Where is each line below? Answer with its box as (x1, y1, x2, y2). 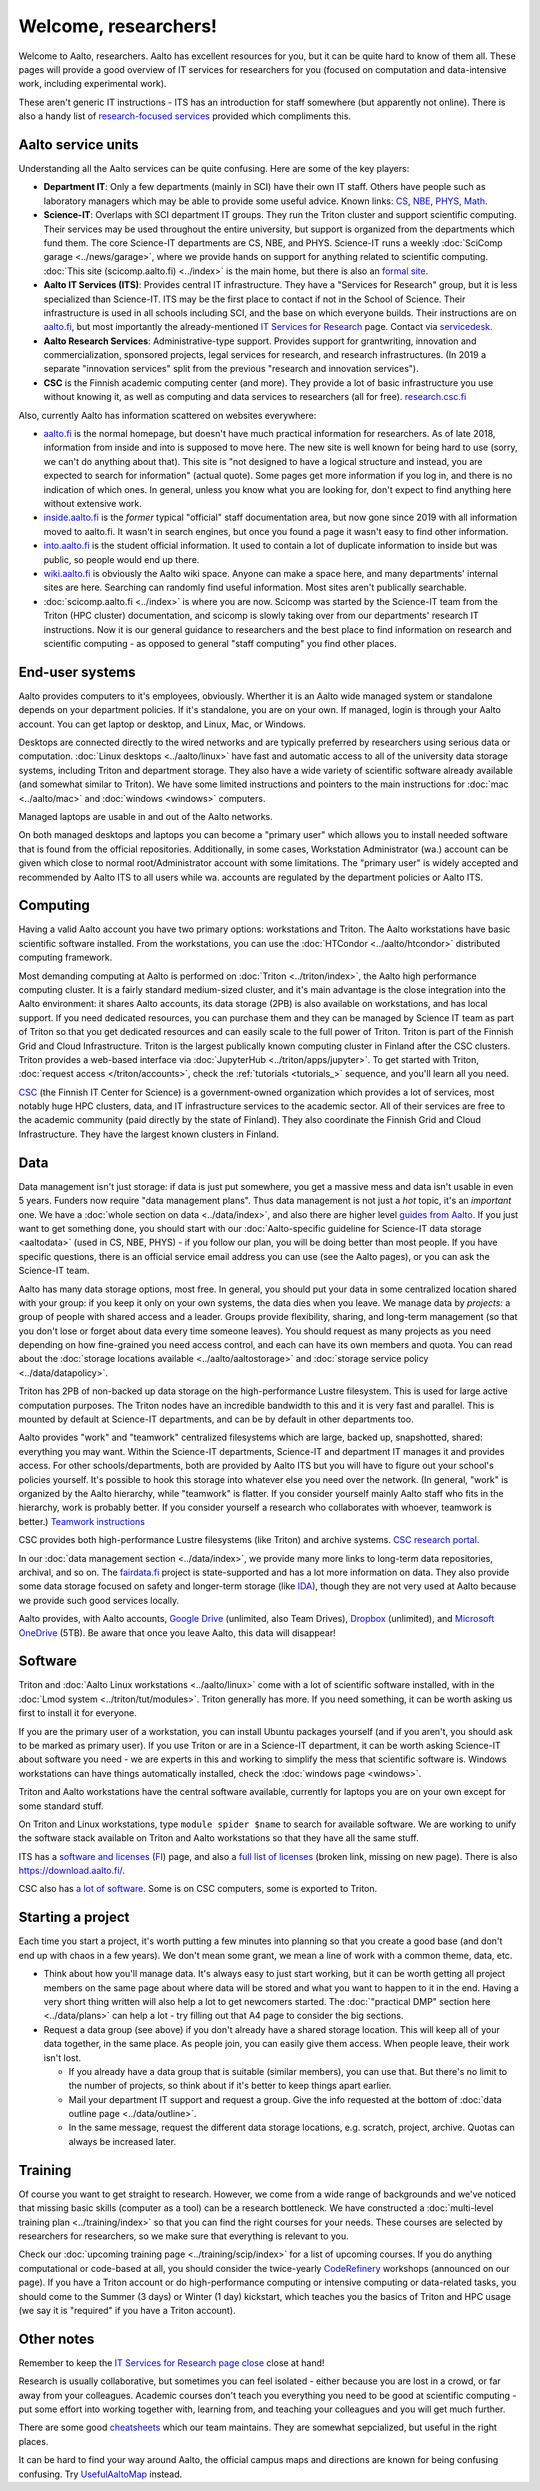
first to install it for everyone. (18, 1707, 137, 1719)
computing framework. (18, 951, 113, 964)
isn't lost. (43, 2051, 82, 2064)
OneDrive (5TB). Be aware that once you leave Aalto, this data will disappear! (18, 1626, 337, 1639)
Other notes (18, 2330, 95, 2347)
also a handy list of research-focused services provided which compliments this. (18, 110, 352, 122)
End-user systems (18, 663, 136, 680)
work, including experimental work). (18, 78, 167, 90)
